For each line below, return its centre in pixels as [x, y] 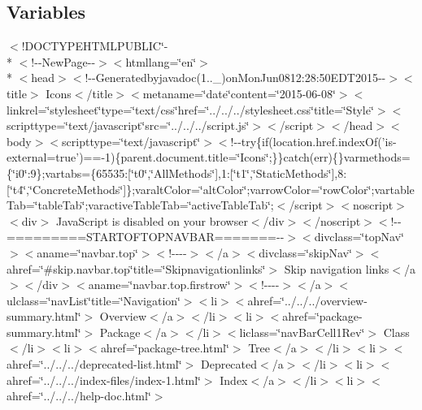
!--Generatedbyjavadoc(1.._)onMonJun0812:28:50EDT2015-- [235, 78]
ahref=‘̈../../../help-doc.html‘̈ [79, 396]
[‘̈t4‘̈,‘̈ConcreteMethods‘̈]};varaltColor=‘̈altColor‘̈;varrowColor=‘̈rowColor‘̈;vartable [211, 189]
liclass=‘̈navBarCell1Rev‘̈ [302, 332]
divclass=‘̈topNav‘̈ [359, 237]
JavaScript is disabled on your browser [152, 220]
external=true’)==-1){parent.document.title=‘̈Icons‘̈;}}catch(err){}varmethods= [209, 157]
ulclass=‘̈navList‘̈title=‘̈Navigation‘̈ [94, 300]
